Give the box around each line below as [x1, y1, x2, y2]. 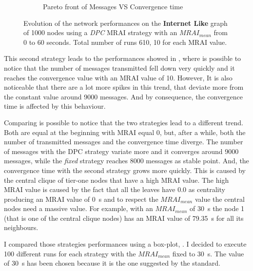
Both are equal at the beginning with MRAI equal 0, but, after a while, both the [4, 127, 246, 137]
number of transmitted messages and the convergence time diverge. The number [4, 136, 243, 147]
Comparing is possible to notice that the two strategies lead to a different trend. [4, 117, 243, 127]
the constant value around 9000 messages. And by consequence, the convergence [4, 91, 243, 101]
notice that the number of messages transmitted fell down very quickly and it [4, 62, 235, 73]
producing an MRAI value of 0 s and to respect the [4, 194, 158, 204]
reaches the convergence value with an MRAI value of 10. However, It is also [4, 72, 233, 82]
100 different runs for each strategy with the [4, 248, 136, 258]
